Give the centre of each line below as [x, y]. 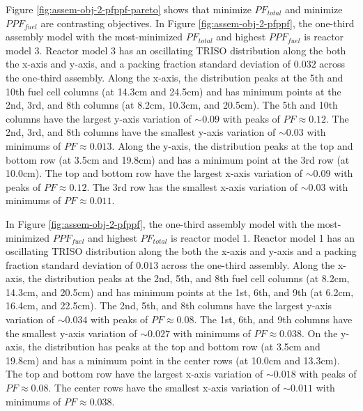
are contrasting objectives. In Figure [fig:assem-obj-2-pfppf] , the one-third [198, 23]
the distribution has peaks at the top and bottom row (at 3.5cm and [174, 347]
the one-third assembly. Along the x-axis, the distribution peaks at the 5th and [175, 77]
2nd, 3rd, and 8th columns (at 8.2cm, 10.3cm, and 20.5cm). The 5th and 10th [172, 105]
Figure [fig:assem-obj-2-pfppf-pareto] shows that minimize [129, 9]
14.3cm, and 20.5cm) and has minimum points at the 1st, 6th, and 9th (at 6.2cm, [180, 292]
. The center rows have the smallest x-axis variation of [164, 388]
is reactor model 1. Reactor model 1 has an [263, 237]
